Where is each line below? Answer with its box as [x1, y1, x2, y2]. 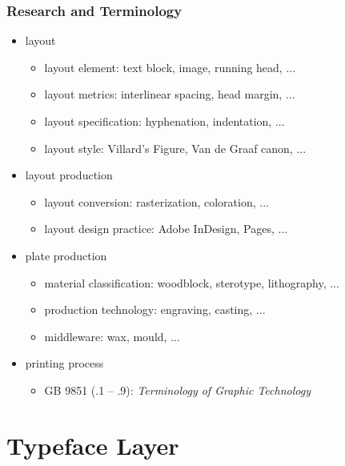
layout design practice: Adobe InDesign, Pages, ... [44, 220, 288, 237]
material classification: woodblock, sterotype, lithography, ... [44, 274, 339, 291]
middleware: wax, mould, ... [44, 327, 180, 344]
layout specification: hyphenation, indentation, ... [44, 113, 285, 129]
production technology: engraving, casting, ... [44, 301, 266, 318]
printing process [25, 355, 104, 372]
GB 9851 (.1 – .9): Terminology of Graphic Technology [44, 381, 311, 398]
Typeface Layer [6, 428, 179, 461]
